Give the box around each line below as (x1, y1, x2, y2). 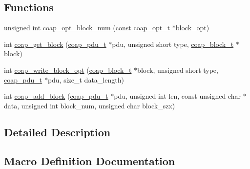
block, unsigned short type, (137, 64, 218, 75)
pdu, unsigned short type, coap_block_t (112, 39, 234, 49)
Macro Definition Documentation (4, 153, 175, 168)
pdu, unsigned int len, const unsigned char (114, 91, 241, 101)
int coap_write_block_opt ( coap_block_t (4, 64, 132, 75)
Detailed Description (4, 124, 111, 139)
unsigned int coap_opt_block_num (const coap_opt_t (4, 22, 170, 33)
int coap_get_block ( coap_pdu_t (4, 39, 106, 49)
